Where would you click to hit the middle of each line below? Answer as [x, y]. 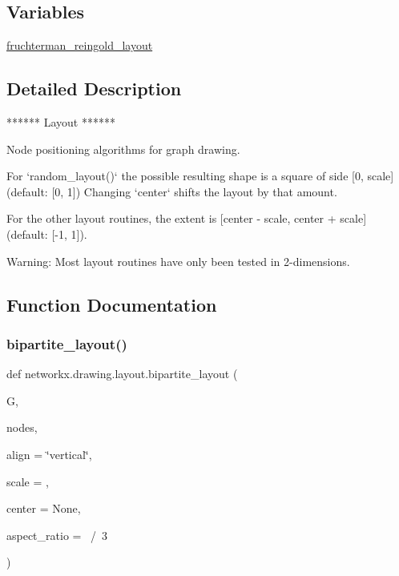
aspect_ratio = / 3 [57, 535]
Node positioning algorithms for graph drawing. [123, 149]
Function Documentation [112, 304]
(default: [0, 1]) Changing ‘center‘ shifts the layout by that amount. [172, 191]
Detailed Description [94, 89]
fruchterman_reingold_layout [80, 45]
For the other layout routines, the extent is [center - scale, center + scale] [187, 218]
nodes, [22, 427]
